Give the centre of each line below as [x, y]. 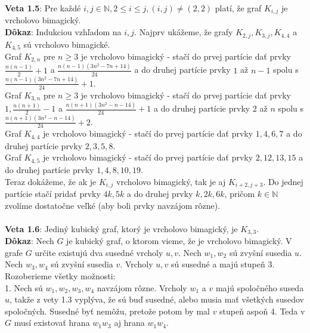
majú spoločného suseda [260, 287]
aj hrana [129, 323]
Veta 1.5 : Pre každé [43, 8]
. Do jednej [283, 181]
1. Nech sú [24, 287]
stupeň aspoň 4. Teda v [262, 311]
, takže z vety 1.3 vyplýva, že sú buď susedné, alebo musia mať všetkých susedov [157, 299]
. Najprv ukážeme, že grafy [184, 32]
